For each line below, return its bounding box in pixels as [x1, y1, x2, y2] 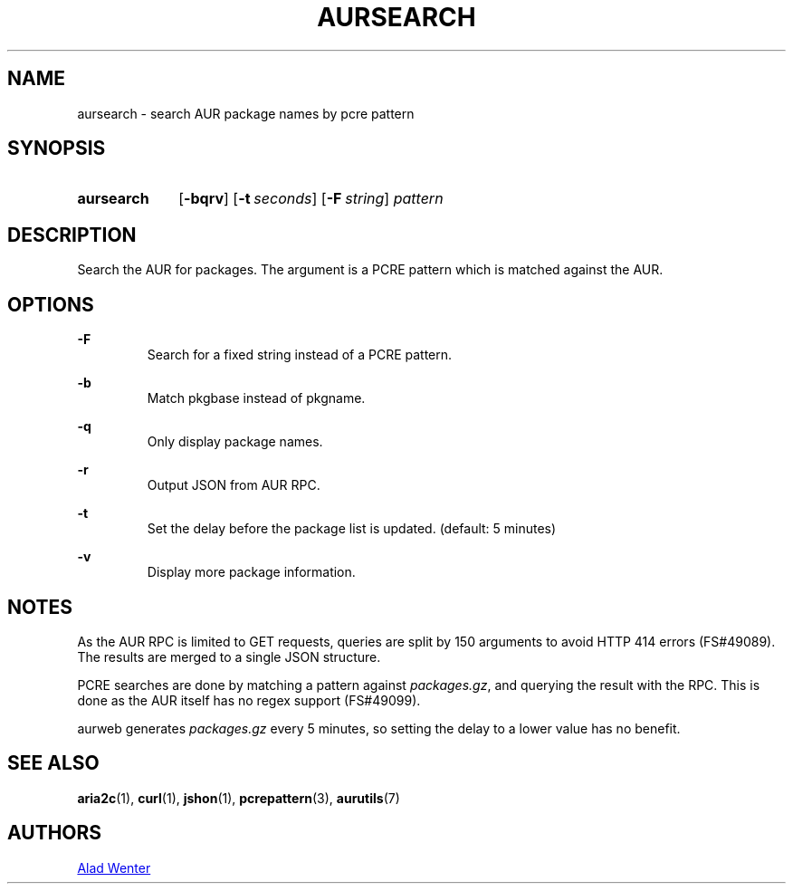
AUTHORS [7, 821, 102, 845]
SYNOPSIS [7, 137, 106, 160]
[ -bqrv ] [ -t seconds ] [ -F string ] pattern [178, 189, 444, 208]
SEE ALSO [7, 752, 100, 775]
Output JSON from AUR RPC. [147, 477, 320, 493]
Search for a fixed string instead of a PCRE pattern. [147, 347, 453, 363]
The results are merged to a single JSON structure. [77, 648, 381, 665]
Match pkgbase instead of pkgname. [147, 390, 366, 407]
